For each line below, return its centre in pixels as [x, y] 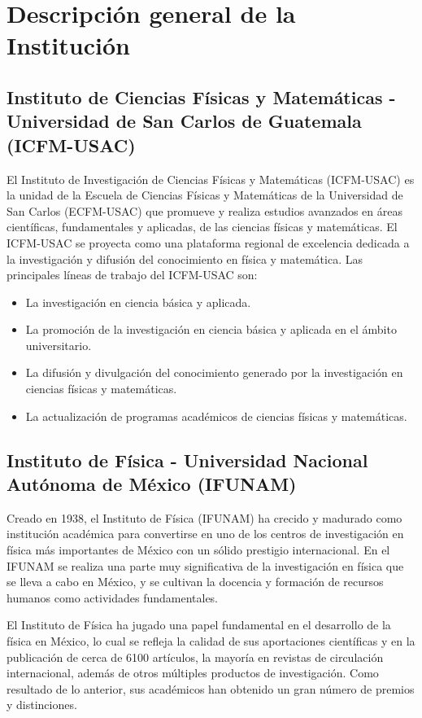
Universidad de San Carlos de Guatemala [184, 121]
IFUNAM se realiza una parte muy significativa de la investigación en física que [205, 565]
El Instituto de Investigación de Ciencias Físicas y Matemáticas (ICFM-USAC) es [211, 179]
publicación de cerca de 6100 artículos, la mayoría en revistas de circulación [195, 657]
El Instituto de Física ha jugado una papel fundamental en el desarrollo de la [199, 625]
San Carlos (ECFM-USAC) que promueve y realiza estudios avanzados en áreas [205, 210]
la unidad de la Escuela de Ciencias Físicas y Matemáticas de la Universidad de [205, 195]
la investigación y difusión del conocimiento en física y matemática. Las [185, 258]
